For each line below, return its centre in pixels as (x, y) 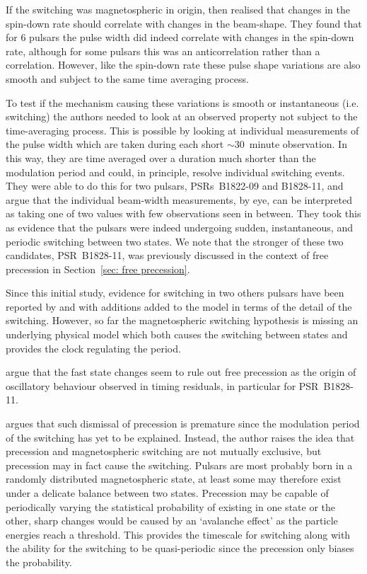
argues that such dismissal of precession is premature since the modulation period (183, 424)
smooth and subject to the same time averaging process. (127, 78)
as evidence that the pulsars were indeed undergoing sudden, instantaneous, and (179, 227)
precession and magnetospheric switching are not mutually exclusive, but (164, 451)
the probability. (39, 562)
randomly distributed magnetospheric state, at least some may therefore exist (174, 479)
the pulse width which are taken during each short (115, 144)
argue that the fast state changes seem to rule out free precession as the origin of (181, 372)
